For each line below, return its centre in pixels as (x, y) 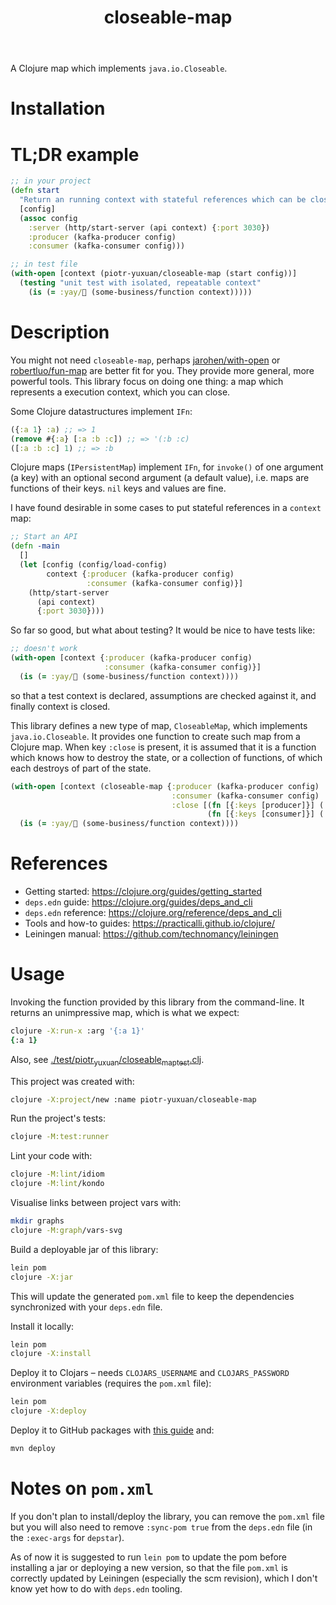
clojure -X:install (51, 1354)
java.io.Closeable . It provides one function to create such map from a (155, 736)
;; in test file (44, 264)
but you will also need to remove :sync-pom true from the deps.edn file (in (161, 1527)
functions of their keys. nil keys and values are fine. (118, 488)
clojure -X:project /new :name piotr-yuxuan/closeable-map (133, 1099)
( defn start (35, 191)
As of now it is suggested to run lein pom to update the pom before (149, 1557)
